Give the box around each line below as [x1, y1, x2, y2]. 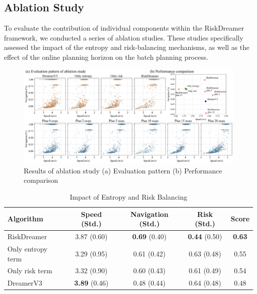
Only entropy [7, 243, 47, 253]
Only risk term [7, 265, 52, 276]
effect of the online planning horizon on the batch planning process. [4, 51, 209, 62]
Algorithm [7, 213, 43, 224]
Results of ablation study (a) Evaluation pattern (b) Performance [24, 165, 222, 175]
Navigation [130, 209, 169, 219]
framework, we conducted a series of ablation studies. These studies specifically [4, 32, 244, 42]
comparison [24, 175, 58, 185]
